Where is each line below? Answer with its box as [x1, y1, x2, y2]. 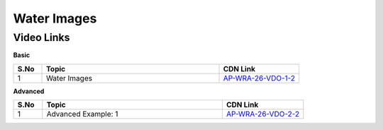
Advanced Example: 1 [46, 110, 118, 119]
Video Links [13, 31, 70, 44]
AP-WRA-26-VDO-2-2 [226, 110, 300, 119]
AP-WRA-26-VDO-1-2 [223, 73, 296, 83]
